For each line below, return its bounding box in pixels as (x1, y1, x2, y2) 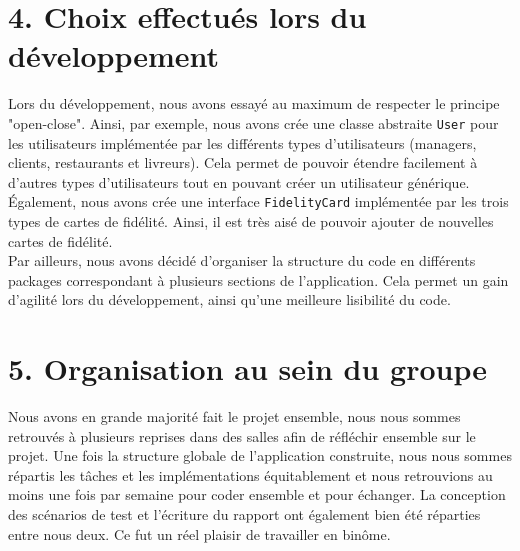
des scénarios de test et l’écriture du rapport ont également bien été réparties (8, 504, 481, 525)
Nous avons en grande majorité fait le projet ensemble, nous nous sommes (8, 406, 461, 427)
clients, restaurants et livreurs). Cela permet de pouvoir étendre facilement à (8, 152, 478, 173)
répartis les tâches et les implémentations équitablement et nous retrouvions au (8, 464, 493, 485)
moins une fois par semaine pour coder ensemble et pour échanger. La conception (8, 484, 506, 505)
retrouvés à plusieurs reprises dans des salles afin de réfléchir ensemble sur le (8, 425, 476, 446)
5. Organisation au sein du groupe (8, 348, 488, 389)
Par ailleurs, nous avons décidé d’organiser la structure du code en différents (8, 250, 476, 271)
